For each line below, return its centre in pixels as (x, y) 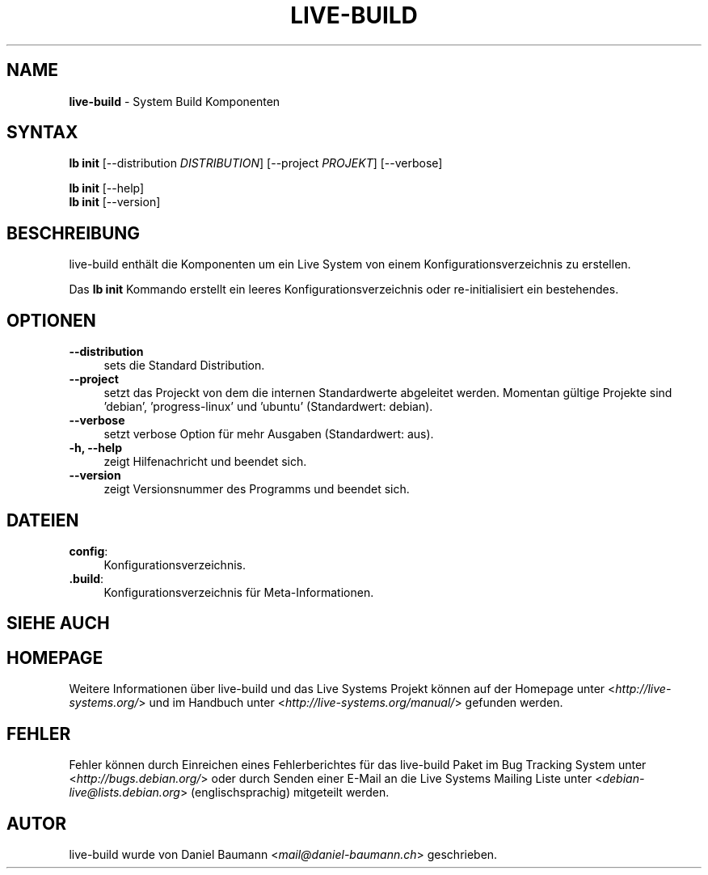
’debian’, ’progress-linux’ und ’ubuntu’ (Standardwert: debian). (268, 407)
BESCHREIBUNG (74, 233)
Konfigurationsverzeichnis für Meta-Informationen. (239, 592)
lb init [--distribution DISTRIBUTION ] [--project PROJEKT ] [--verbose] (256, 163)
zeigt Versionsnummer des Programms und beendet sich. (257, 489)
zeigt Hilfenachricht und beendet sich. (205, 462)
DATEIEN (43, 520)
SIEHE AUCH (58, 623)
